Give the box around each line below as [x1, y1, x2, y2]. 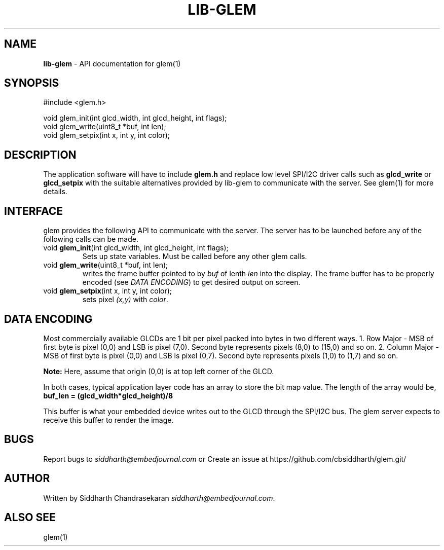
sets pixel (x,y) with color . [82, 295, 168, 304]
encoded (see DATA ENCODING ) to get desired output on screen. [82, 278, 301, 287]
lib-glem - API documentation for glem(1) [43, 59, 181, 68]
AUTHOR [4, 472, 50, 485]
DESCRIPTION [4, 148, 77, 161]
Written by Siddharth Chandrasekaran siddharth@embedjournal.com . [43, 493, 275, 502]
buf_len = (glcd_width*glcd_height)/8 [43, 391, 173, 400]
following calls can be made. [43, 235, 138, 244]
